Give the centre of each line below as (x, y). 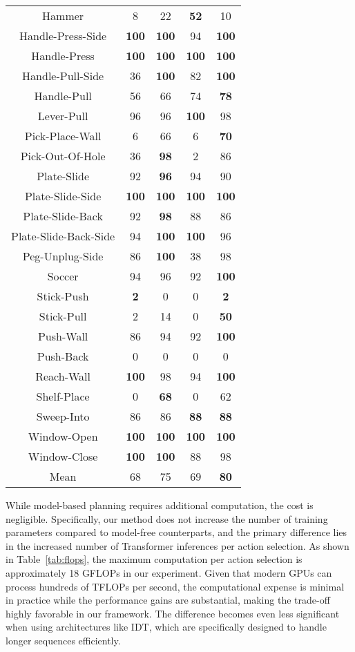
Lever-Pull (63, 116)
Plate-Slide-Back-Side (63, 236)
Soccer (63, 276)
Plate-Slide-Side (63, 196)
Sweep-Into (63, 416)
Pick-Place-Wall (63, 136)
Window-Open (63, 436)
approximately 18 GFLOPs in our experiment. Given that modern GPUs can (169, 572)
